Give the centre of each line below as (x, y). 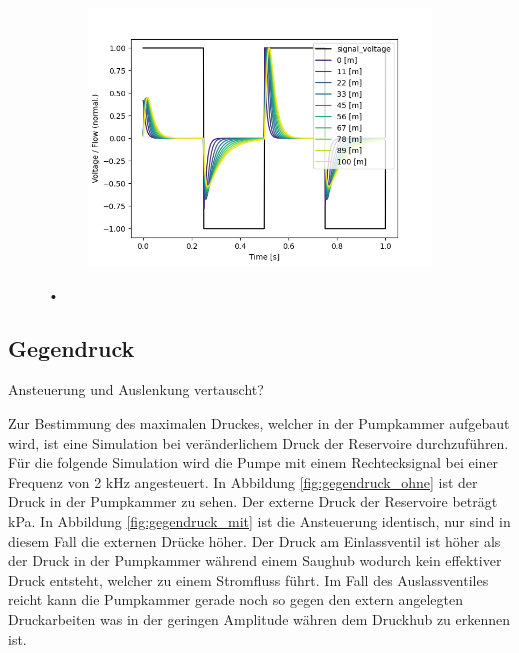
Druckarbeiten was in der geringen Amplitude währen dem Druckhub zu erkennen (259, 618)
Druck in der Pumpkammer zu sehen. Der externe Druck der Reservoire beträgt (253, 501)
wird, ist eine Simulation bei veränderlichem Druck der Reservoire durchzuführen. (258, 442)
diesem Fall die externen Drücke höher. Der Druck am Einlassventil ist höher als (254, 540)
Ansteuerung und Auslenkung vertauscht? (136, 389)
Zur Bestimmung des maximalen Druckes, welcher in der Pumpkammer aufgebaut (259, 422)
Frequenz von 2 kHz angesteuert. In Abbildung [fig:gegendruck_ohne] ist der (243, 481)
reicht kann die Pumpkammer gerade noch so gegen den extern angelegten (236, 599)
